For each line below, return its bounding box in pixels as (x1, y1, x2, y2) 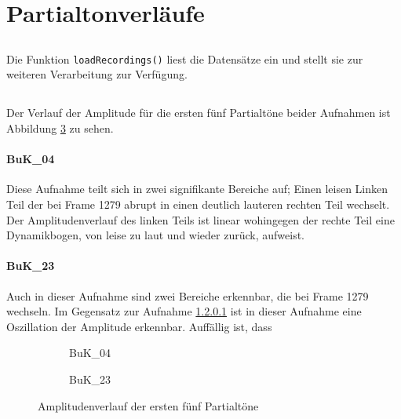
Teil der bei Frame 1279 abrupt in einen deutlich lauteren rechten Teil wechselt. (6, 195, 390, 212)
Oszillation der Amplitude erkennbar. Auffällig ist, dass (6, 318, 272, 334)
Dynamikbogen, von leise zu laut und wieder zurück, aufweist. (6, 227, 305, 243)
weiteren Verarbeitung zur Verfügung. (6, 66, 188, 82)
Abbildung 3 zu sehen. (6, 120, 114, 136)
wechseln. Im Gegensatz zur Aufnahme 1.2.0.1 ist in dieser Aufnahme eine (6, 303, 362, 319)
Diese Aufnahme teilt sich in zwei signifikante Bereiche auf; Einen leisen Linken (6, 180, 388, 197)
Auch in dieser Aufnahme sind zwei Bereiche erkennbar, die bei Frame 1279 (6, 287, 369, 304)
